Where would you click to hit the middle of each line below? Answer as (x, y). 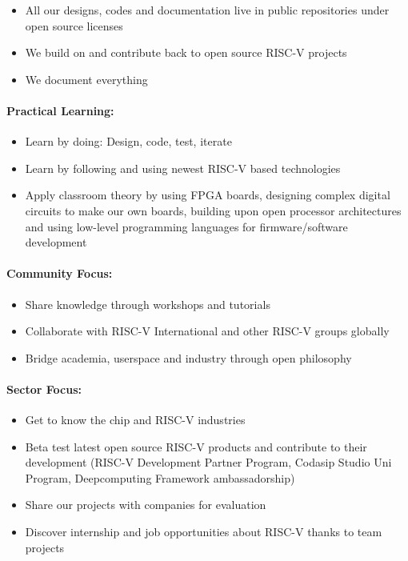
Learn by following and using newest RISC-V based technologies (183, 168)
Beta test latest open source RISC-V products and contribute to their (196, 446)
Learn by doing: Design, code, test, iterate (128, 141)
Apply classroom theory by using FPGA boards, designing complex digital (208, 195)
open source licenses (74, 25)
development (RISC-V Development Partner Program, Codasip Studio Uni (208, 462)
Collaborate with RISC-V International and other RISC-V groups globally (207, 331)
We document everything (86, 79)
